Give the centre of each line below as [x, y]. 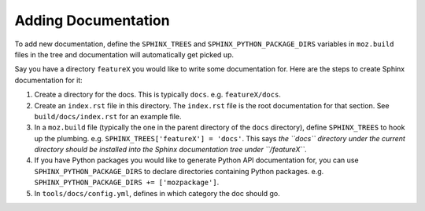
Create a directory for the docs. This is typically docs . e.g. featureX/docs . [157, 95]
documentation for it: [48, 80]
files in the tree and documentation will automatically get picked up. [124, 54]
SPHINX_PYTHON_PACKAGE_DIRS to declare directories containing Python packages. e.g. [179, 171]
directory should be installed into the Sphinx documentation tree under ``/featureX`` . [170, 150]
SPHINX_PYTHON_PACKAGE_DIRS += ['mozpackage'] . [127, 182]
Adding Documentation [92, 20]
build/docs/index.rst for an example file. [108, 116]
